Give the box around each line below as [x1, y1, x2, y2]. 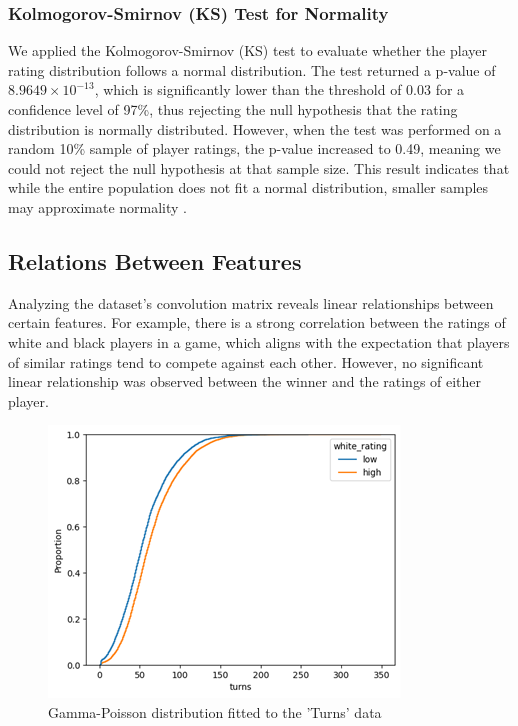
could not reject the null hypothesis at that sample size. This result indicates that [8, 157, 510, 178]
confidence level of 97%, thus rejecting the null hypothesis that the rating [8, 99, 458, 119]
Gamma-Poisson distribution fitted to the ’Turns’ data [48, 701, 382, 722]
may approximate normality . [8, 196, 187, 217]
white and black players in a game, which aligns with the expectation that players [8, 331, 510, 352]
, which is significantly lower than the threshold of [94, 79, 402, 100]
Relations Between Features [8, 245, 302, 276]
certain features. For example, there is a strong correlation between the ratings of [8, 312, 506, 333]
